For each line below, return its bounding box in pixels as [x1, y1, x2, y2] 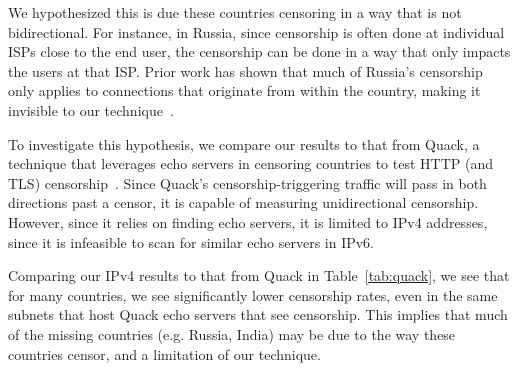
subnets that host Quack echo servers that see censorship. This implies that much [8, 304, 508, 325]
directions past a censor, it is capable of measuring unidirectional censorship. [8, 192, 479, 213]
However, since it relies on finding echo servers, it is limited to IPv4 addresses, [8, 211, 488, 232]
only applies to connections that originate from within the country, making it [8, 80, 481, 101]
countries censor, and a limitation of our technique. [8, 343, 321, 364]
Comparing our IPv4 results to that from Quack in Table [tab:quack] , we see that [8, 265, 510, 286]
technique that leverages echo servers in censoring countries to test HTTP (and [8, 153, 493, 174]
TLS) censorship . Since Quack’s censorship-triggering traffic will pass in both [8, 172, 487, 193]
